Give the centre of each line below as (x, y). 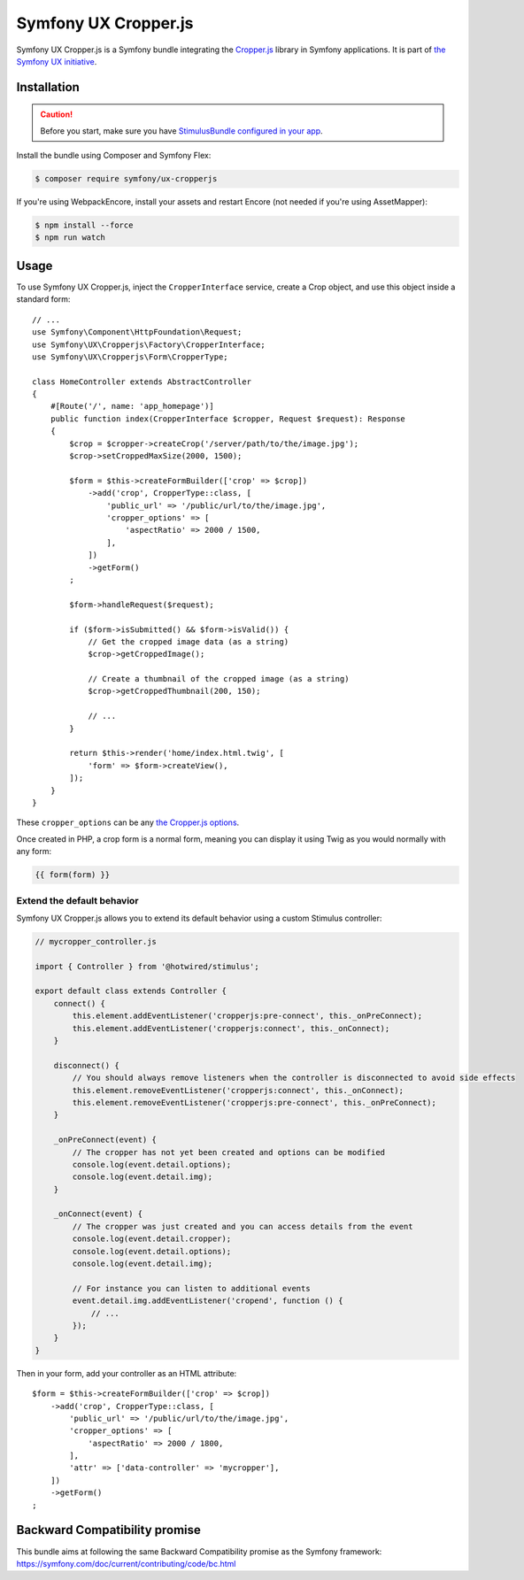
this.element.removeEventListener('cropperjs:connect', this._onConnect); (238, 1090)
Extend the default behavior (77, 900)
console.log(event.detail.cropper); (152, 1239)
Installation (48, 87)
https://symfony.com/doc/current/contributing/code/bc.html (126, 1563)
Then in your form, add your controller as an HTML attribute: (127, 1373)
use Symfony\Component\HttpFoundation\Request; (137, 332)
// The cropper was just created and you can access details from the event (243, 1226)
